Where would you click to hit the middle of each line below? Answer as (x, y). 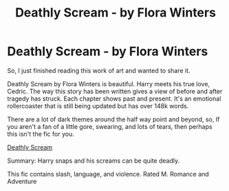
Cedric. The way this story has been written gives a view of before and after (115, 91)
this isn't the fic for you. (41, 134)
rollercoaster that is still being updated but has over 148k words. (98, 105)
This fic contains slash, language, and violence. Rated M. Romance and (108, 174)
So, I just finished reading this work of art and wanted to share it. (99, 70)
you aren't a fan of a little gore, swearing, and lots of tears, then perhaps (110, 126)
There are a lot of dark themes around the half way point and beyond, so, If (113, 119)
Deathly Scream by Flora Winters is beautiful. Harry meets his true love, (109, 83)
